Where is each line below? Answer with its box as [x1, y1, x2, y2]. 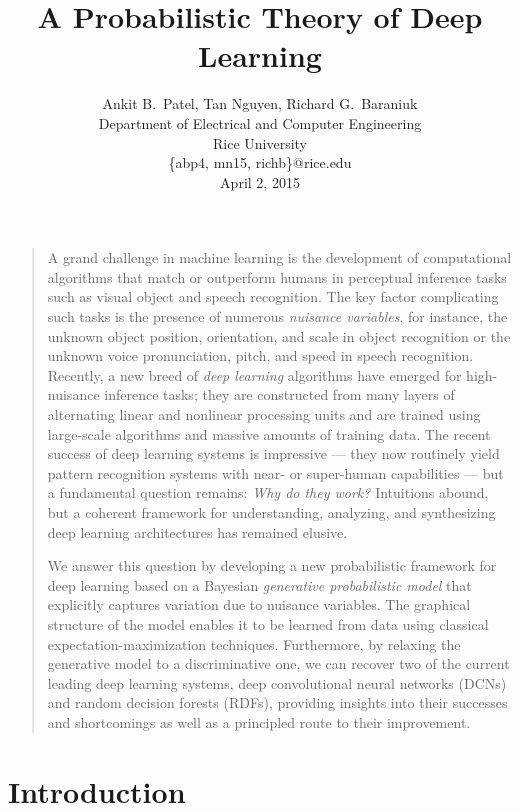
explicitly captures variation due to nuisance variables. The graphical [47, 594, 471, 615]
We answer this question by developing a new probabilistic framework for [47, 555, 497, 576]
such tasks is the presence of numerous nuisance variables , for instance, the [47, 306, 508, 327]
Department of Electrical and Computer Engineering [98, 112, 422, 133]
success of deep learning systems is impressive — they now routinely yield [47, 443, 500, 464]
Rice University [212, 132, 308, 153]
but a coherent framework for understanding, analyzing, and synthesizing [47, 502, 496, 522]
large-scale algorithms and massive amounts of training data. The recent [47, 423, 491, 444]
